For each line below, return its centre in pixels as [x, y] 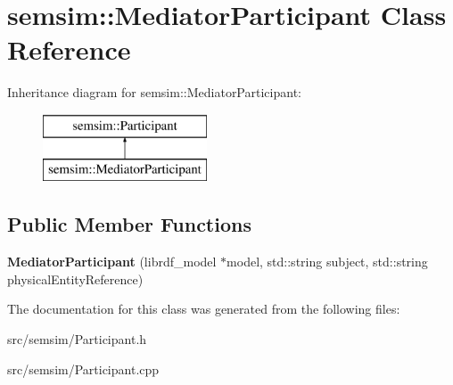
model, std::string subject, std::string [327, 262]
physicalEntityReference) [75, 279]
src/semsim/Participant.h [77, 339]
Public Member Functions [129, 224]
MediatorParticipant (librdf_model [112, 262]
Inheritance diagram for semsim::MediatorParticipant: [154, 92]
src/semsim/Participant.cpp [83, 369]
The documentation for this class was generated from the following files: [204, 309]
